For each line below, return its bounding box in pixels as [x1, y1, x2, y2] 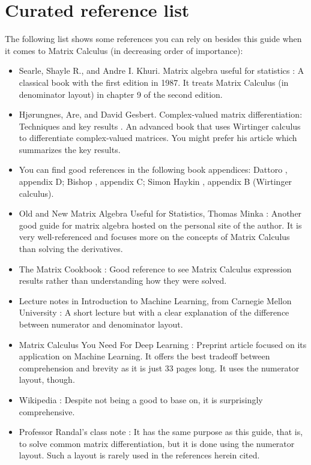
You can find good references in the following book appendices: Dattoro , [19, 163, 288, 176]
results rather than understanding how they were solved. [19, 274, 227, 287]
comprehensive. [19, 405, 75, 418]
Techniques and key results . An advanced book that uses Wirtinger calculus [19, 119, 301, 132]
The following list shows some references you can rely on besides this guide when [5, 32, 302, 45]
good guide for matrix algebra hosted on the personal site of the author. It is [19, 218, 302, 231]
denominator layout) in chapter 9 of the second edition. [19, 88, 223, 100]
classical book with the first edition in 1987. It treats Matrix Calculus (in [19, 76, 289, 88]
